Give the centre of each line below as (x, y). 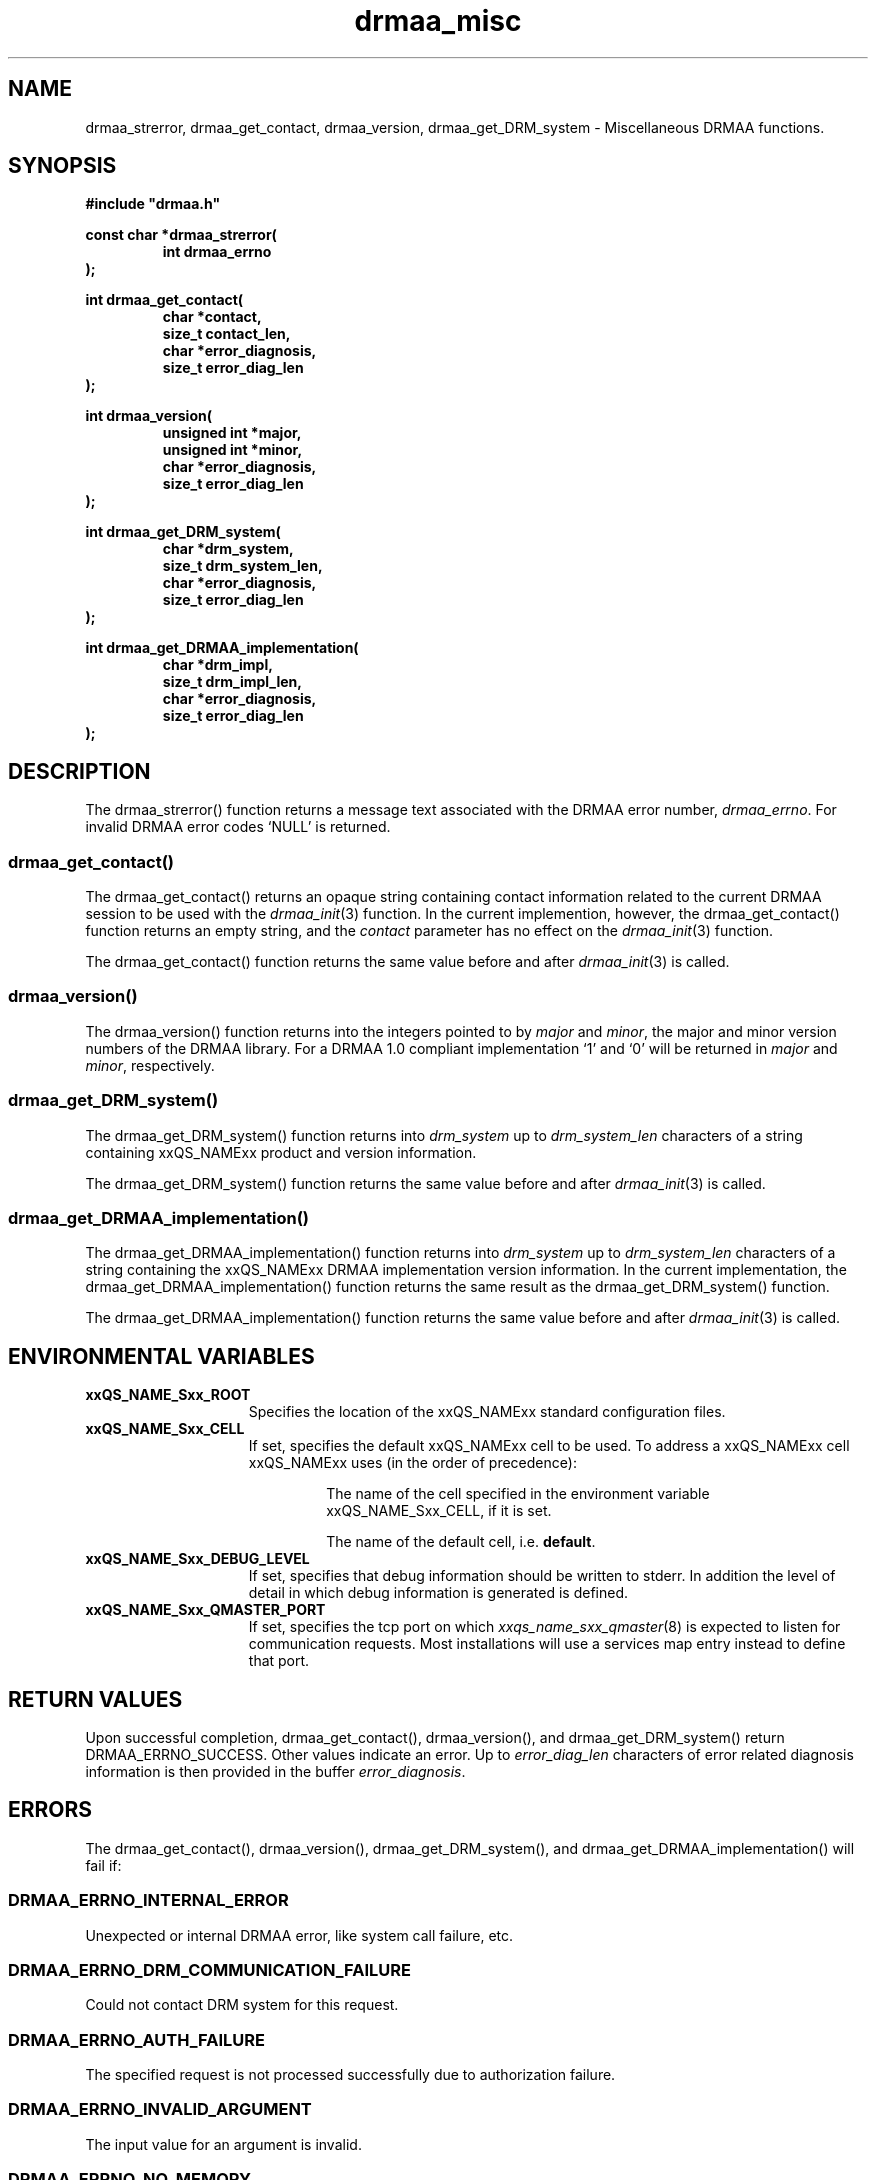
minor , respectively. (150, 1065)
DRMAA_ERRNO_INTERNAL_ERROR (148, 1900)
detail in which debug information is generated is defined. (438, 1593)
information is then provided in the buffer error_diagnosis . (275, 1771)
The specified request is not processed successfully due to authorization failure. (350, 2075)
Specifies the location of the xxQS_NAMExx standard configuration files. (487, 1412)
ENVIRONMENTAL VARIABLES (161, 1356)
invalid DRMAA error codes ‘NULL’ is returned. (238, 827)
